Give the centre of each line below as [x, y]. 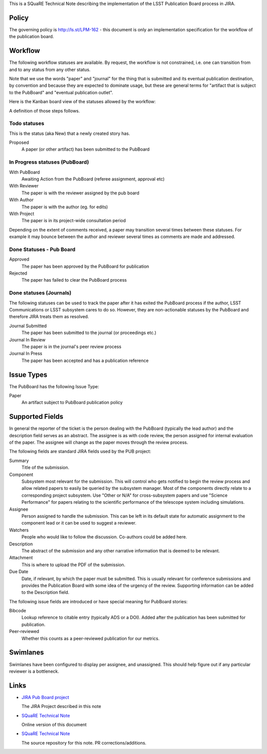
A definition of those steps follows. [44, 111]
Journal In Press [26, 353]
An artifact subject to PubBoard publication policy [72, 403]
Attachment [21, 558]
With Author [22, 200]
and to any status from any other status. [50, 69]
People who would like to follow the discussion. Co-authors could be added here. [104, 537]
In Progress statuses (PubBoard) [49, 162]
